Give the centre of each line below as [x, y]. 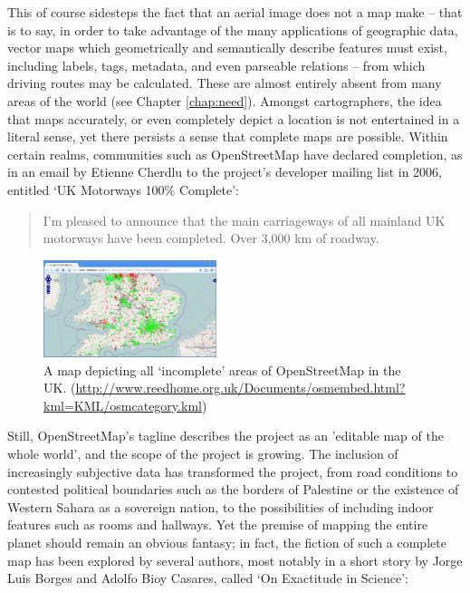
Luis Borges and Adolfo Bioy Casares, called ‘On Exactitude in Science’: [208, 578]
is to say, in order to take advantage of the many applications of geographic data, [233, 29]
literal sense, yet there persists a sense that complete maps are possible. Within [228, 136]
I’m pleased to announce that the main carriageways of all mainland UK [244, 220]
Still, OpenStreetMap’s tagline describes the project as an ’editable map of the [225, 436]
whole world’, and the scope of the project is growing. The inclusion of [203, 453]
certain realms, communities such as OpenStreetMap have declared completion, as [235, 154]
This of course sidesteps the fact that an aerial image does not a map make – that [235, 12]
